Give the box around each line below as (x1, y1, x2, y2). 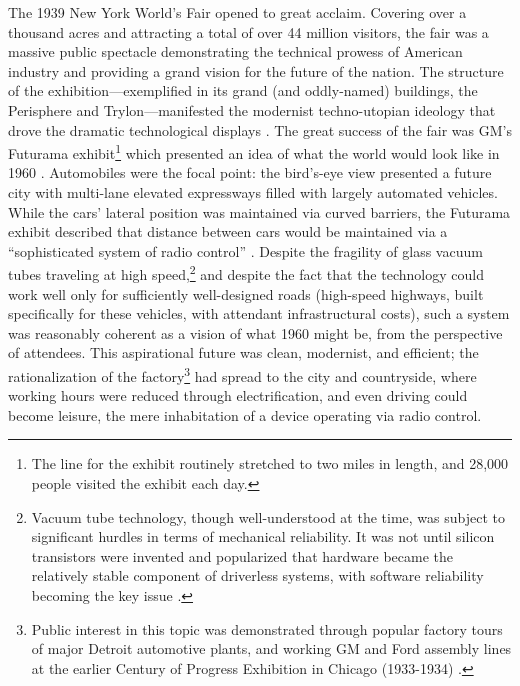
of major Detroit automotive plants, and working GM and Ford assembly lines (31, 638, 512, 659)
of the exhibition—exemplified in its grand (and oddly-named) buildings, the (8, 80, 478, 101)
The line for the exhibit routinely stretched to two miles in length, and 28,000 (31, 453, 509, 474)
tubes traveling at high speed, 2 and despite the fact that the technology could (8, 261, 484, 285)
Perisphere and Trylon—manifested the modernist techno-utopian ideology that (8, 99, 496, 120)
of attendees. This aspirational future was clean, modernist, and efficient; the (8, 342, 479, 363)
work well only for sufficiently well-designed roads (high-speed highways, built (8, 283, 484, 304)
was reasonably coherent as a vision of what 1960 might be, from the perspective (8, 322, 503, 343)
